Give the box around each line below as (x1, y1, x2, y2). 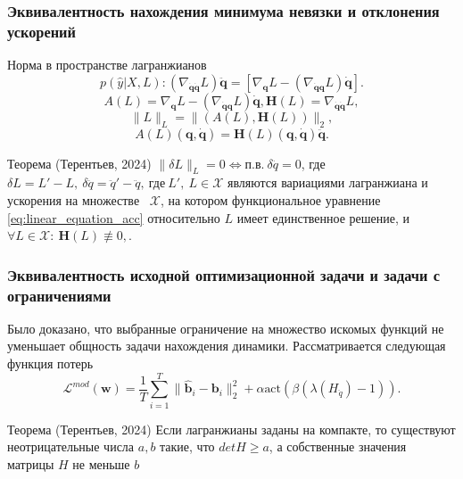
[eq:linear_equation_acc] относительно (7, 208, 220, 227)
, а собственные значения (269, 437, 407, 456)
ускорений (7, 20, 76, 42)
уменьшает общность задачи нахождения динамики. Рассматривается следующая (7, 336, 446, 355)
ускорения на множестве (7, 190, 140, 209)
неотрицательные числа (7, 437, 135, 456)
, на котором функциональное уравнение (160, 190, 381, 209)
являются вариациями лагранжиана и (227, 173, 428, 192)
